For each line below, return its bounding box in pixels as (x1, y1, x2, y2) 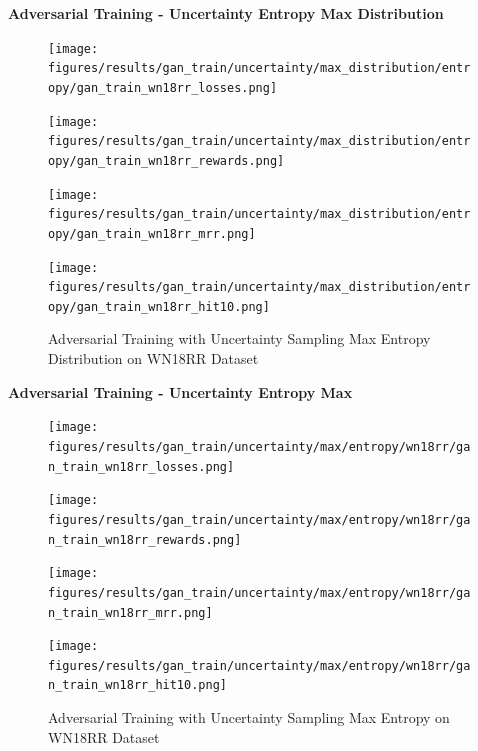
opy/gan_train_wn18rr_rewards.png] (48, 153, 285, 168)
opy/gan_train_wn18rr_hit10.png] (48, 299, 270, 314)
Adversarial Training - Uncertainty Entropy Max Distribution (8, 3, 444, 23)
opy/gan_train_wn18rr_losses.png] (48, 80, 278, 95)
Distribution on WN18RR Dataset (48, 348, 259, 369)
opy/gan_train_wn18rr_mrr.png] (48, 226, 256, 241)
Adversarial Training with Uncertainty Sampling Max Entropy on (48, 707, 450, 728)
